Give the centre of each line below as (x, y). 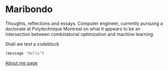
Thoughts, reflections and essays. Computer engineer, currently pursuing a (84, 23)
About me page (22, 63)
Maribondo (29, 9)
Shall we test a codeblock (32, 44)
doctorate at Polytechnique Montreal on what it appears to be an (73, 28)
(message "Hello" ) (25, 53)
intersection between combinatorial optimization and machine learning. (80, 34)
